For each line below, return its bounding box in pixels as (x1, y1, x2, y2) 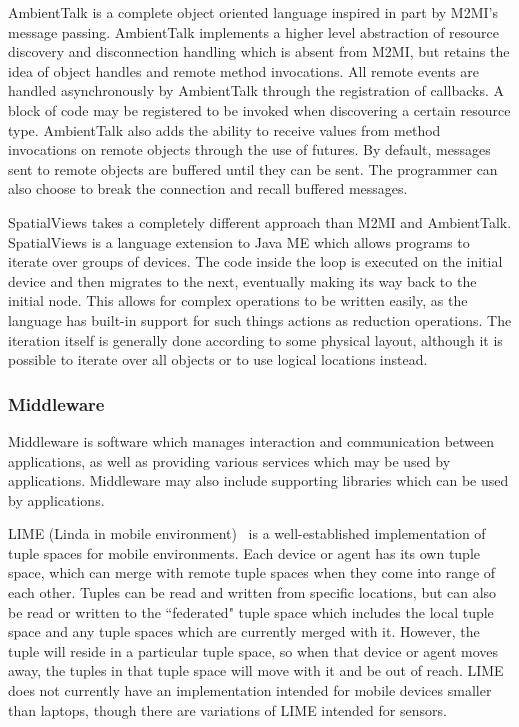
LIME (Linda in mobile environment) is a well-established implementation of (8, 523, 486, 544)
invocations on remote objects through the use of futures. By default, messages (8, 139, 491, 160)
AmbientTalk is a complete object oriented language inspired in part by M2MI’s (8, 2, 498, 22)
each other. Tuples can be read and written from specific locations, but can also (8, 582, 497, 603)
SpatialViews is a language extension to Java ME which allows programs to (8, 231, 470, 252)
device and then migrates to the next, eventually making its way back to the (8, 270, 477, 291)
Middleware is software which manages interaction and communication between (8, 430, 495, 451)
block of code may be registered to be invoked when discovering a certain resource (8, 99, 511, 120)
